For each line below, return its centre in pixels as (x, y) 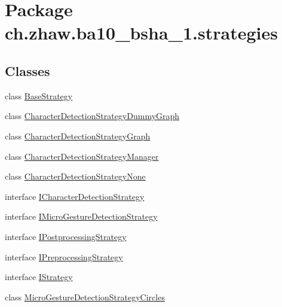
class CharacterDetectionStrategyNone (75, 176)
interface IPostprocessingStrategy (66, 236)
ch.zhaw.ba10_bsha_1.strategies (141, 33)
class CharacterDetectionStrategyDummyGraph (92, 116)
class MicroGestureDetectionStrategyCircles (85, 297)
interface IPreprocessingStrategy (64, 256)
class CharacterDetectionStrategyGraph (78, 136)
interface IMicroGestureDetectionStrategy (81, 216)
